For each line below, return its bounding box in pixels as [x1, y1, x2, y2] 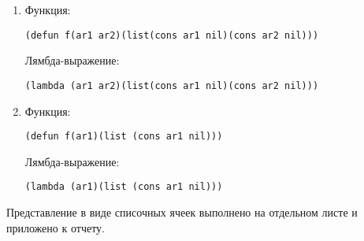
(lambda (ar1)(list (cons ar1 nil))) [24, 181, 223, 193]
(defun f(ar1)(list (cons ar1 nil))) [24, 131, 223, 143]
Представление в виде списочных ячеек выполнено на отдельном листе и [6, 204, 358, 220]
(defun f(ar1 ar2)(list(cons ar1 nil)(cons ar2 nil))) [24, 29, 319, 41]
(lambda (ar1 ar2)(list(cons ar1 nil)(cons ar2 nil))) [24, 80, 319, 91]
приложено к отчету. [6, 219, 105, 235]
